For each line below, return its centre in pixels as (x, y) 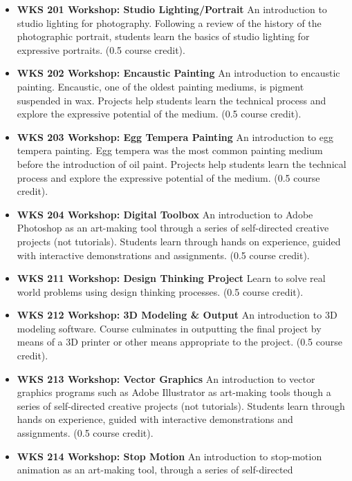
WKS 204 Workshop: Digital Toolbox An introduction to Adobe (165, 214)
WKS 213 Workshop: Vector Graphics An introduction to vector (166, 378)
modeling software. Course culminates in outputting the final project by (169, 328)
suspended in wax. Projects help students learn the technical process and (172, 100)
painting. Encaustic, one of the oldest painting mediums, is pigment (160, 86)
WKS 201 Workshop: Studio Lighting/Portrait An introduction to (172, 9)
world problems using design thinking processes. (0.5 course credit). (160, 291)
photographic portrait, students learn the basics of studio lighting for (163, 36)
